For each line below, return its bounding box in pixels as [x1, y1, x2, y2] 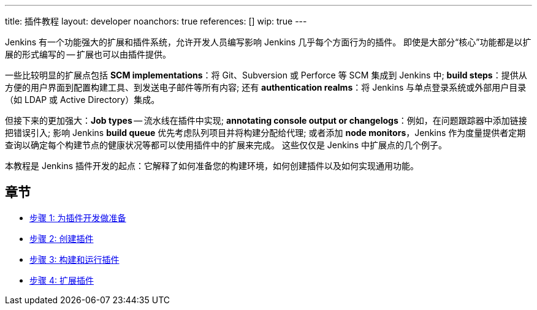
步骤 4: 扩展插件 [29, 274, 94, 285]
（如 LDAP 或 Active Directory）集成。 [5, 94, 160, 105]
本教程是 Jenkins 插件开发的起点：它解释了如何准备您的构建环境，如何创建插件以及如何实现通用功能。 [5, 161, 419, 171]
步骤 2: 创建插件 [29, 233, 94, 244]
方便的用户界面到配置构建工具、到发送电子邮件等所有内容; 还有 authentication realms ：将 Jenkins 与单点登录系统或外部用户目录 [5, 82, 527, 93]
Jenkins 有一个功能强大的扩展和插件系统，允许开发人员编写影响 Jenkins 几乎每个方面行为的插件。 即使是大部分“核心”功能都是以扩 [5, 37, 531, 47]
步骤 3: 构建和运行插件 [29, 254, 120, 265]
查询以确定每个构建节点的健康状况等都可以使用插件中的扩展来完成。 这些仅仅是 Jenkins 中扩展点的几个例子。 [5, 140, 447, 150]
